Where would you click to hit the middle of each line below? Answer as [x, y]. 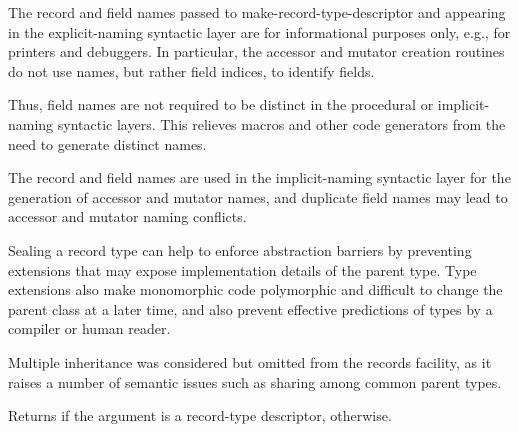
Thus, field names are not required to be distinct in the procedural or [221, 104]
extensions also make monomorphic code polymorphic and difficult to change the [255, 289]
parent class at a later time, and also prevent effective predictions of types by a [250, 308]
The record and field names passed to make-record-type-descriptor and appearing [257, 12]
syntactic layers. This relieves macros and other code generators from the [281, 123]
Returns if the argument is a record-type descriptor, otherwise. [200, 415]
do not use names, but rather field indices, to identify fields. [191, 70]
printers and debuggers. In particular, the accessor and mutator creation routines [256, 51]
